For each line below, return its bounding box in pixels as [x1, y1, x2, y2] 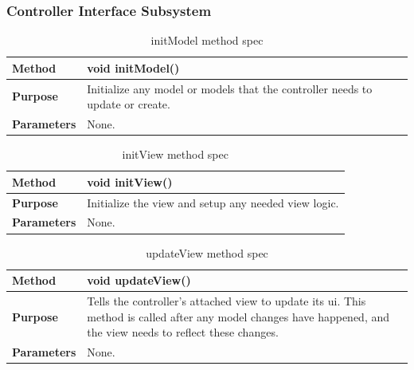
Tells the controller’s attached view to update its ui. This [87, 293, 366, 309]
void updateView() [87, 272, 191, 289]
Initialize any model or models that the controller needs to [87, 80, 373, 96]
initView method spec [122, 146, 228, 163]
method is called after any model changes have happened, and [87, 308, 390, 325]
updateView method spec [146, 244, 268, 261]
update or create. [87, 96, 170, 112]
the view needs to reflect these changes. [87, 324, 279, 340]
